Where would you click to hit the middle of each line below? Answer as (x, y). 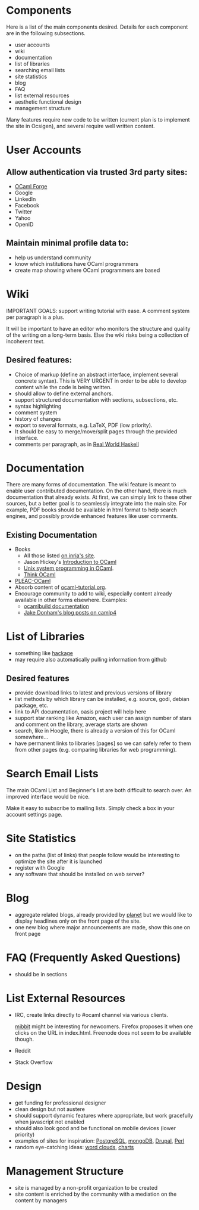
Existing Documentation (52, 535)
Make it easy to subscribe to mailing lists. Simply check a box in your (90, 808)
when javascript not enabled (50, 1122)
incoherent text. (26, 341)
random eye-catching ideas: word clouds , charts (74, 1147)
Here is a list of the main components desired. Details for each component (97, 27)
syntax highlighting (38, 406)
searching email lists (40, 70)
